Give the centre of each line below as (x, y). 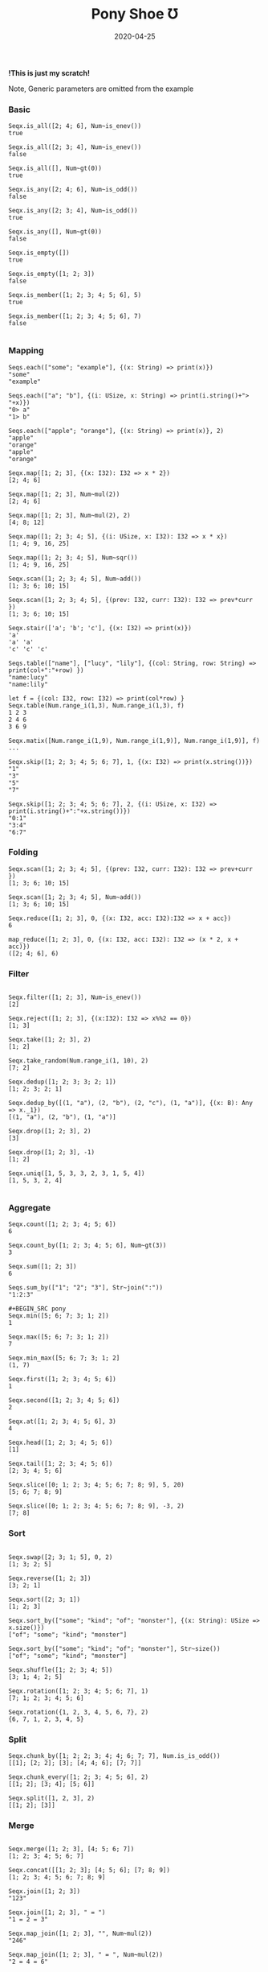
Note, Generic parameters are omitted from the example (101, 89)
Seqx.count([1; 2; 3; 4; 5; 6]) (62, 1224)
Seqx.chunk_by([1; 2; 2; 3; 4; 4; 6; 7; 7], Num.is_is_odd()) (114, 1756)
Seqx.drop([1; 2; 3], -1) (51, 1153)
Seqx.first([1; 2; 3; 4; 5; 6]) (62, 1380)
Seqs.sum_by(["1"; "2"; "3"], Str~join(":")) (85, 1288)
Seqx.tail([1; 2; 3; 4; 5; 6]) (61, 1464)
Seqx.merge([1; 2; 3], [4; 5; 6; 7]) (71, 1849)
